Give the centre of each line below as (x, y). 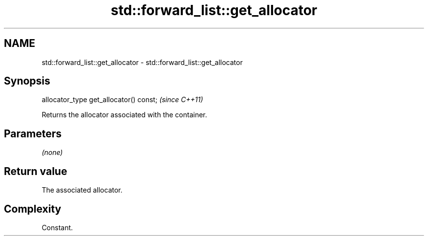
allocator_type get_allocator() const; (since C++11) (122, 100)
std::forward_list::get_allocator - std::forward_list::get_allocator (142, 62)
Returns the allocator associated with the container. (124, 115)
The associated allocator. (82, 190)
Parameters (33, 133)
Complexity (33, 209)
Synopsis (27, 81)
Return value (36, 171)
